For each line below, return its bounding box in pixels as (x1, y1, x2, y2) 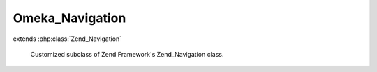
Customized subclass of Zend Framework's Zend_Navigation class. (30, 50, 224, 58)
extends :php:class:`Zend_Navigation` (13, 35, 122, 43)
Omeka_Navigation (13, 10, 126, 26)
